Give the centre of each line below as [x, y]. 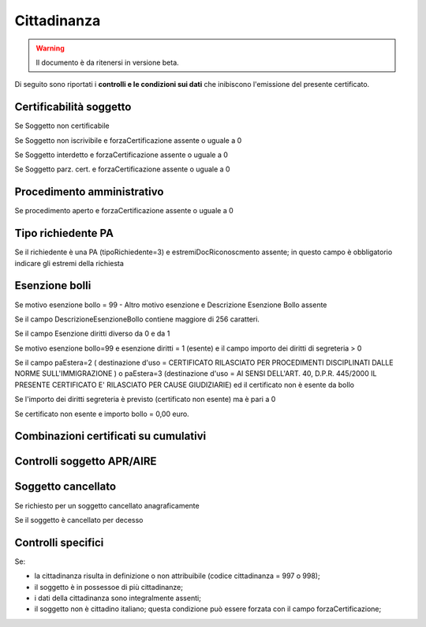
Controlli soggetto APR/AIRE [86, 462]
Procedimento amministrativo [89, 192]
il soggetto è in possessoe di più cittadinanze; [108, 587]
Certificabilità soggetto [73, 107]
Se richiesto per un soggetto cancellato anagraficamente [107, 505]
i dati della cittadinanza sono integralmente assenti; [118, 598]
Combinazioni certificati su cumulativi [110, 436]
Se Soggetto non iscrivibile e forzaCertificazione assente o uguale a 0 [128, 140]
